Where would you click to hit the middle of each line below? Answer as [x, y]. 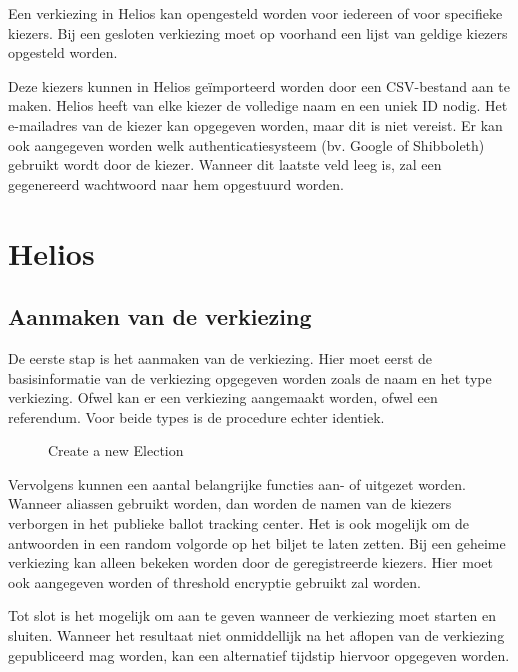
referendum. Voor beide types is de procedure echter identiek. [196, 416]
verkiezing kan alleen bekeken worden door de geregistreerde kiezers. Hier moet [250, 562]
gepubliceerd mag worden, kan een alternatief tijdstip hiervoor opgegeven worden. [259, 654]
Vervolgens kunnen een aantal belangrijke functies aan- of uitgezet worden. [237, 483]
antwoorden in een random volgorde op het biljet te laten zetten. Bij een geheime [257, 542]
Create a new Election [116, 450]
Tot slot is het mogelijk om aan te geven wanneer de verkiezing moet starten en [252, 615]
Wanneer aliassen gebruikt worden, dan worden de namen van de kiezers [230, 503]
